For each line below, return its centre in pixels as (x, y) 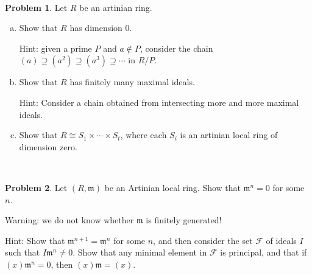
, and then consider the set (203, 240)
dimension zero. (48, 146)
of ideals (281, 240)
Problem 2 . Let (36, 187)
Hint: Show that (35, 240)
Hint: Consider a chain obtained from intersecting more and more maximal (159, 102)
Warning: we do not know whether (69, 220)
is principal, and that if (264, 252)
